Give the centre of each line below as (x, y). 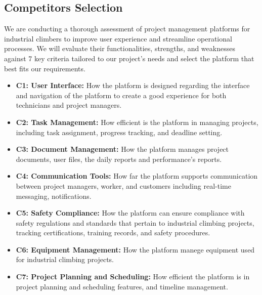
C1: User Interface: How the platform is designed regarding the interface (133, 85)
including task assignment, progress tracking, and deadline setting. (119, 132)
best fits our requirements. (45, 68)
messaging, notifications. (54, 196)
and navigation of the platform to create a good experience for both (121, 95)
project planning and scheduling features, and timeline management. (122, 286)
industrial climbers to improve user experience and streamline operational (118, 38)
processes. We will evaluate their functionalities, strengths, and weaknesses (120, 48)
